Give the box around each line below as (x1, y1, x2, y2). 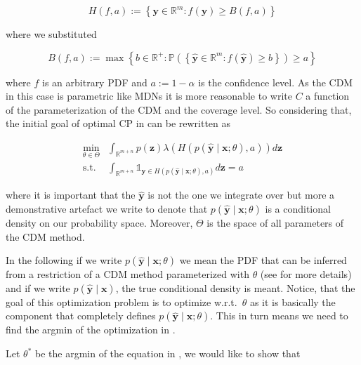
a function (306, 88, 350, 103)
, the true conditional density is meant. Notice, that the (115, 280, 355, 295)
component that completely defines (6, 308, 156, 323)
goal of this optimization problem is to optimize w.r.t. (6, 294, 237, 309)
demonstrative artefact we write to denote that (6, 201, 208, 216)
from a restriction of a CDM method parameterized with (6, 267, 249, 281)
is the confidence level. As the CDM (198, 74, 353, 89)
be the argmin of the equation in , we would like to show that (35, 346, 301, 360)
